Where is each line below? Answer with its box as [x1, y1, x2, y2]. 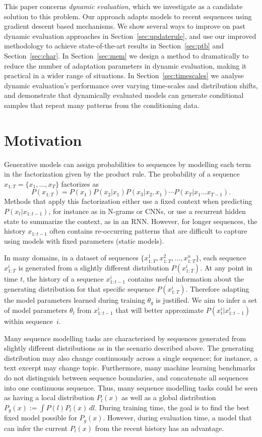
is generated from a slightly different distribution [18, 262, 169, 272]
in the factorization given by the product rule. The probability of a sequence [4, 169, 240, 179]
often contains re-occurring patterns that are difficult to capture [49, 226, 247, 236]
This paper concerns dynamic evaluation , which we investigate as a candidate [4, 1, 243, 11]
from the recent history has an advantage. [95, 422, 224, 433]
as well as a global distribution [121, 392, 216, 403]
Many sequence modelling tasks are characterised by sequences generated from [4, 333, 246, 343]
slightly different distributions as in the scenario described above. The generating [4, 343, 254, 353]
